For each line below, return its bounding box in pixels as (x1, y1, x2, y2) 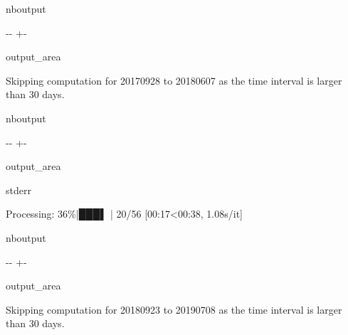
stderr (6, 182, 31, 197)
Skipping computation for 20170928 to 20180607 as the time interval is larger (6, 73, 342, 87)
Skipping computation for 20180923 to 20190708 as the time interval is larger (6, 302, 342, 317)
